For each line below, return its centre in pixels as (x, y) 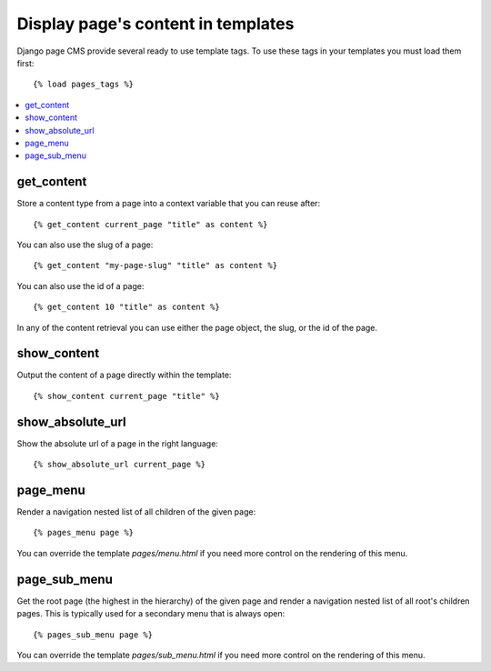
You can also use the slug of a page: (85, 245)
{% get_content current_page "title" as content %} (150, 224)
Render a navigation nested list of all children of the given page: (136, 512)
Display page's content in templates (155, 24)
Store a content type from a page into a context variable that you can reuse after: (169, 204)
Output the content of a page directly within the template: (124, 375)
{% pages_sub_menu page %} (93, 635)
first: (25, 63)
